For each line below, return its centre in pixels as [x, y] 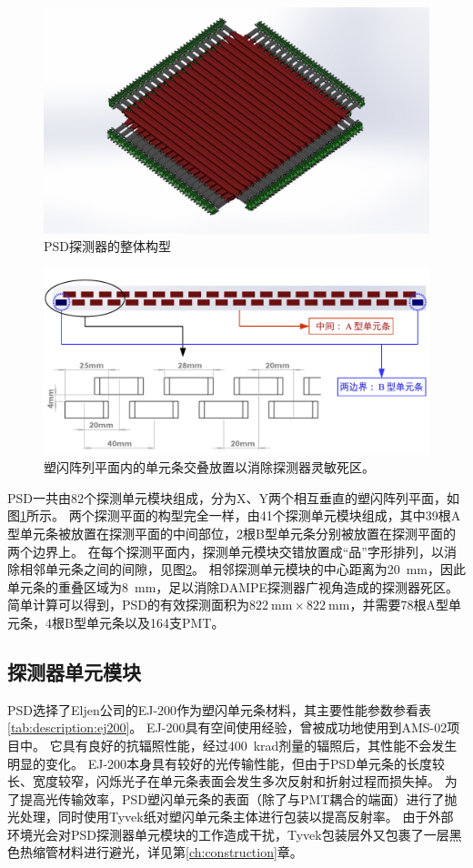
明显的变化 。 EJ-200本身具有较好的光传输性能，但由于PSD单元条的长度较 [226, 763]
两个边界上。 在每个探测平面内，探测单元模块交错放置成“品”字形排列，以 [226, 551]
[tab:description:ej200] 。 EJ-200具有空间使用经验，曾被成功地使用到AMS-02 [227, 727]
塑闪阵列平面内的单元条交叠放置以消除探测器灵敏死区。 [209, 467]
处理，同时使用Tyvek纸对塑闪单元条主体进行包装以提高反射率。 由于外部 [236, 817]
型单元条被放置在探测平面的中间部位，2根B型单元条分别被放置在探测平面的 [231, 533]
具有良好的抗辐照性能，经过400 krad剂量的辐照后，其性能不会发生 [260, 745]
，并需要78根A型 [399, 605]
